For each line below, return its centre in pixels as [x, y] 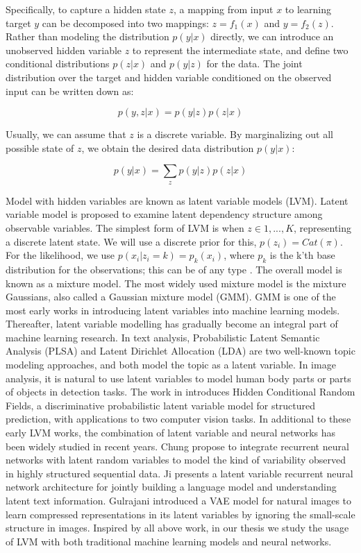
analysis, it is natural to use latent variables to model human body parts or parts [178, 378]
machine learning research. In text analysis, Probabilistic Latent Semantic [163, 337]
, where [239, 255]
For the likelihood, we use [60, 255]
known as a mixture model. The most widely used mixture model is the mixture [176, 283]
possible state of [40, 147]
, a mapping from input [223, 9]
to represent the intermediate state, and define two [240, 50]
